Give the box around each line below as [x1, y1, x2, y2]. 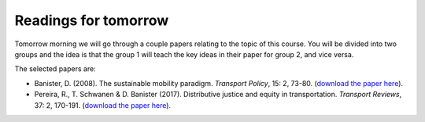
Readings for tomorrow [14, 12, 169, 29]
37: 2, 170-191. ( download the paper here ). [34, 100, 172, 109]
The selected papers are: [14, 64, 96, 74]
